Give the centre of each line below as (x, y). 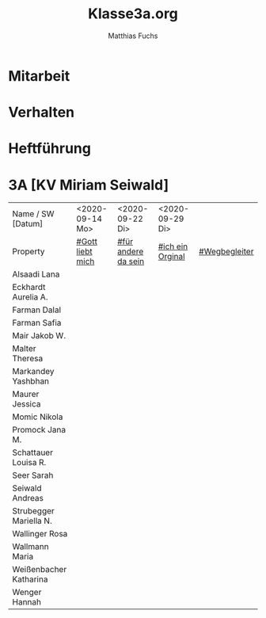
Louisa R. (29, 463)
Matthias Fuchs (133, 36)
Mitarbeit (39, 76)
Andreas (28, 498)
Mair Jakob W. (39, 336)
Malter (24, 349)
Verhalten (42, 113)
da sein (131, 261)
